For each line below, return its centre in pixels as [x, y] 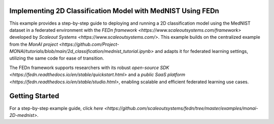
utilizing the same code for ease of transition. [57, 58]
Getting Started [34, 96]
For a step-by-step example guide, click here [56, 108]
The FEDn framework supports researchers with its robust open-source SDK [89, 68]
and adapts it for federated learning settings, [201, 51]
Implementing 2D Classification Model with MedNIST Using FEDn [114, 11]
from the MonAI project [34, 44]
